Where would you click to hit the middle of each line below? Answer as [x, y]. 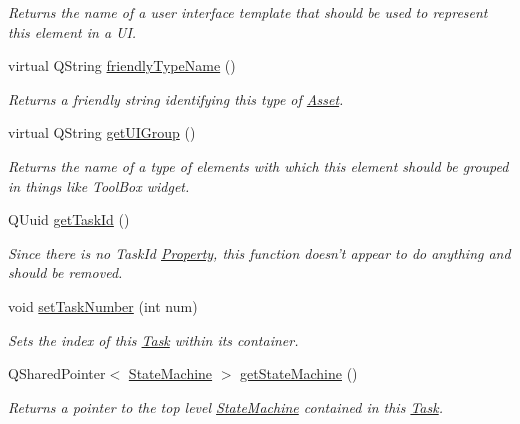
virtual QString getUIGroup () [102, 132]
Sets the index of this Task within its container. [153, 339]
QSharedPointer [57, 373]
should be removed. [65, 272]
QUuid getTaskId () [69, 219]
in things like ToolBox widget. [99, 185]
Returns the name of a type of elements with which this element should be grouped [258, 165]
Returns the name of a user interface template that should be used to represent [248, 12]
